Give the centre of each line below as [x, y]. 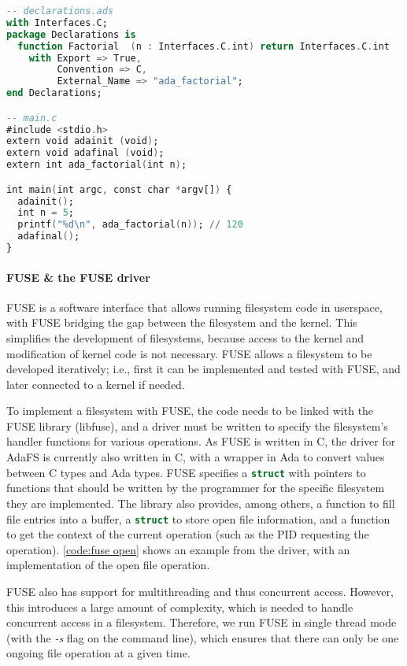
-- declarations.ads [60, 11]
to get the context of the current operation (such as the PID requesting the [188, 534]
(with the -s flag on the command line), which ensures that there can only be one [203, 637]
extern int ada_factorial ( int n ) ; [97, 165]
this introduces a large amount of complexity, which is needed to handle [180, 607]
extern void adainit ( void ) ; [83, 141]
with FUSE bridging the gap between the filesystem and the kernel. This [182, 322]
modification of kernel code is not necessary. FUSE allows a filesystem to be [189, 353]
